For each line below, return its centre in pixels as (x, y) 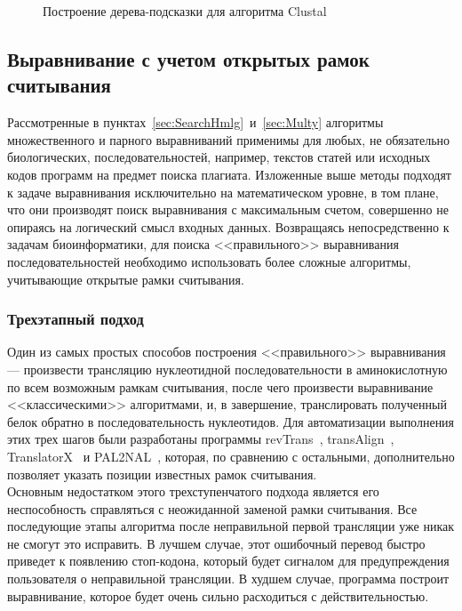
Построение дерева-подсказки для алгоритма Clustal (185, 11)
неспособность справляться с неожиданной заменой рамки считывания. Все (212, 508)
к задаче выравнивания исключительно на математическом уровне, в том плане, (223, 192)
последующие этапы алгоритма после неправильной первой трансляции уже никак (231, 526)
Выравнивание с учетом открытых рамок (188, 58)
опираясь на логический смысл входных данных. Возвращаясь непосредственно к (228, 226)
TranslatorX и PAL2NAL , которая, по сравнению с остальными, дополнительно (231, 456)
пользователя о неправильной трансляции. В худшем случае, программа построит (228, 579)
